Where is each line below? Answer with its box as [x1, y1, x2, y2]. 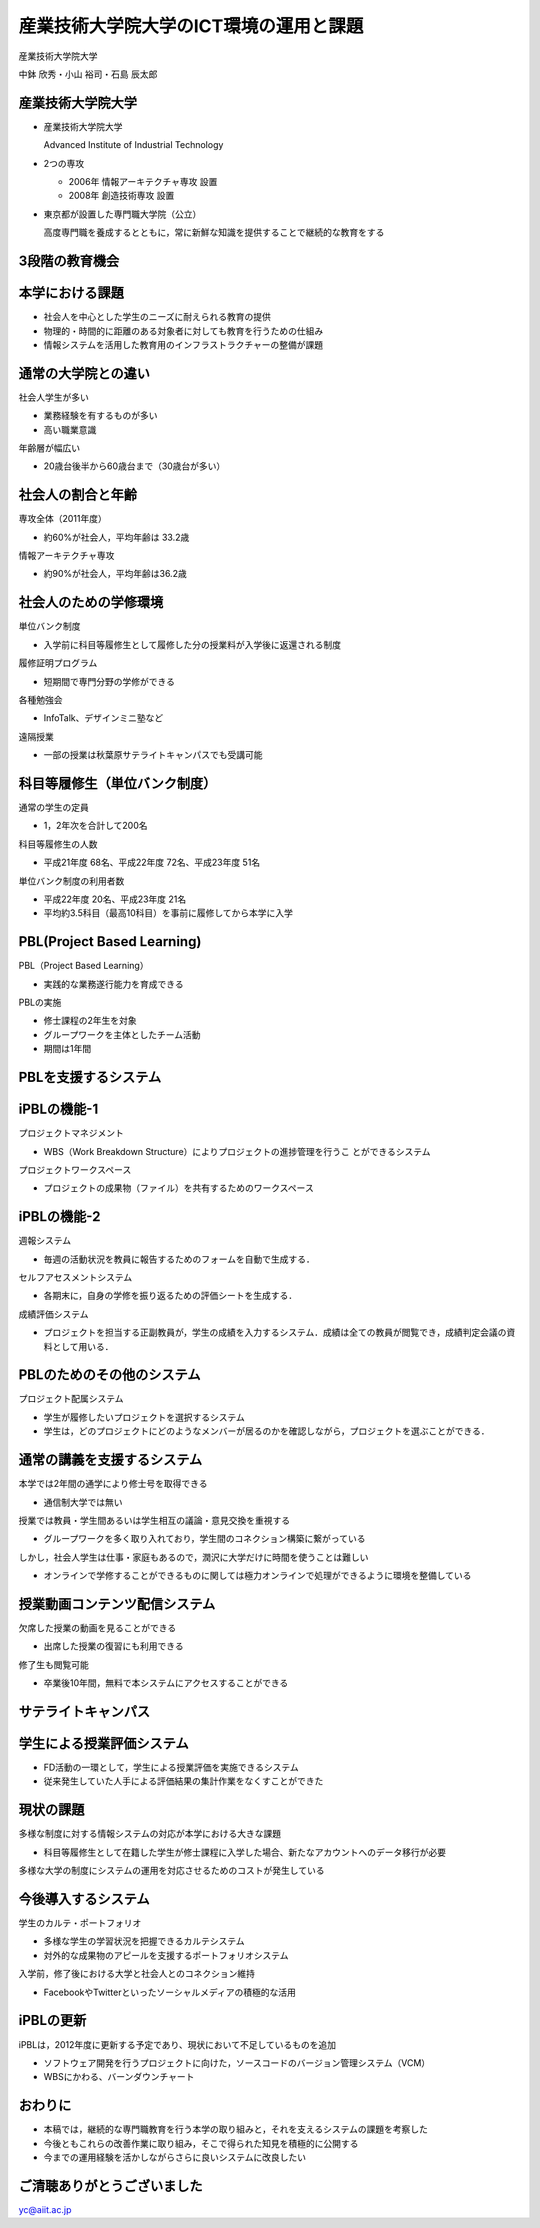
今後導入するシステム [18, 1890, 150, 1907]
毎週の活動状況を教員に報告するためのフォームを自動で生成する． [43, 1253, 315, 1265]
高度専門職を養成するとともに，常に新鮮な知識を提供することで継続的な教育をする [43, 226, 385, 239]
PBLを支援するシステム [18, 1069, 162, 1085]
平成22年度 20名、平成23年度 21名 [43, 893, 187, 905]
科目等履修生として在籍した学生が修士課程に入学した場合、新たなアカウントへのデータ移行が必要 [43, 1846, 447, 1858]
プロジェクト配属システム [18, 1393, 124, 1405]
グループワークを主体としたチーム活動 [43, 1028, 201, 1040]
